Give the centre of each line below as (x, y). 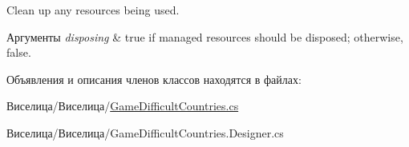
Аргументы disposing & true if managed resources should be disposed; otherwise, (205, 36)
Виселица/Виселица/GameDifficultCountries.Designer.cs (145, 132)
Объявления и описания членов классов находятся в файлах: (154, 79)
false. (19, 52)
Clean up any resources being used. (93, 10)
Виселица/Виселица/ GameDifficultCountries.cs (123, 106)
